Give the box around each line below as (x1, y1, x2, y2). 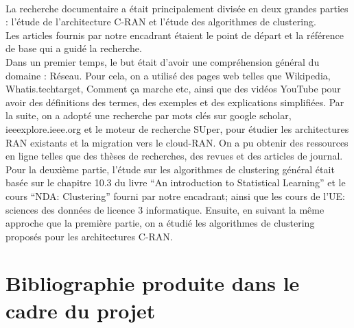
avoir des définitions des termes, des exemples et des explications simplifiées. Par (5, 94, 344, 109)
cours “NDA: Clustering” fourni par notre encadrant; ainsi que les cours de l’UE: (5, 188, 345, 203)
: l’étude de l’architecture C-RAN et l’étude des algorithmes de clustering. (5, 14, 316, 29)
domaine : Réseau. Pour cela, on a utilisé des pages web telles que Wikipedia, (5, 68, 331, 82)
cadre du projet (5, 296, 156, 324)
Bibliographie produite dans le (5, 269, 300, 297)
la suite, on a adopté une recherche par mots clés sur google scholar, (5, 108, 292, 123)
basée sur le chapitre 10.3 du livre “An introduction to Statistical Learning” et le (5, 175, 346, 190)
